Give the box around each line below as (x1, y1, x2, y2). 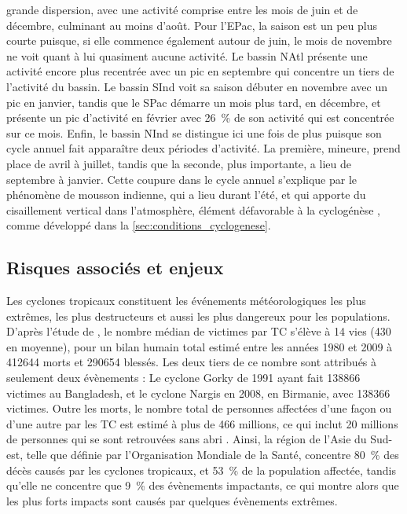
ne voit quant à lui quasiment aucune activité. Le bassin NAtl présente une (6, 47, 368, 64)
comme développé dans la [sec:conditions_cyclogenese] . (6, 217, 271, 233)
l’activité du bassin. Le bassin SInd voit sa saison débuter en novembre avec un (6, 78, 387, 94)
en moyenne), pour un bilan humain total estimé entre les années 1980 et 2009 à (6, 338, 393, 354)
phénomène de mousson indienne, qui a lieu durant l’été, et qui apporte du (6, 186, 366, 203)
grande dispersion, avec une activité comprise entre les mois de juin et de (6, 2, 358, 17)
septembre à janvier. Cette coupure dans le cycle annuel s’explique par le (6, 171, 357, 187)
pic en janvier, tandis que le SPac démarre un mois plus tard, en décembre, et (6, 94, 381, 110)
